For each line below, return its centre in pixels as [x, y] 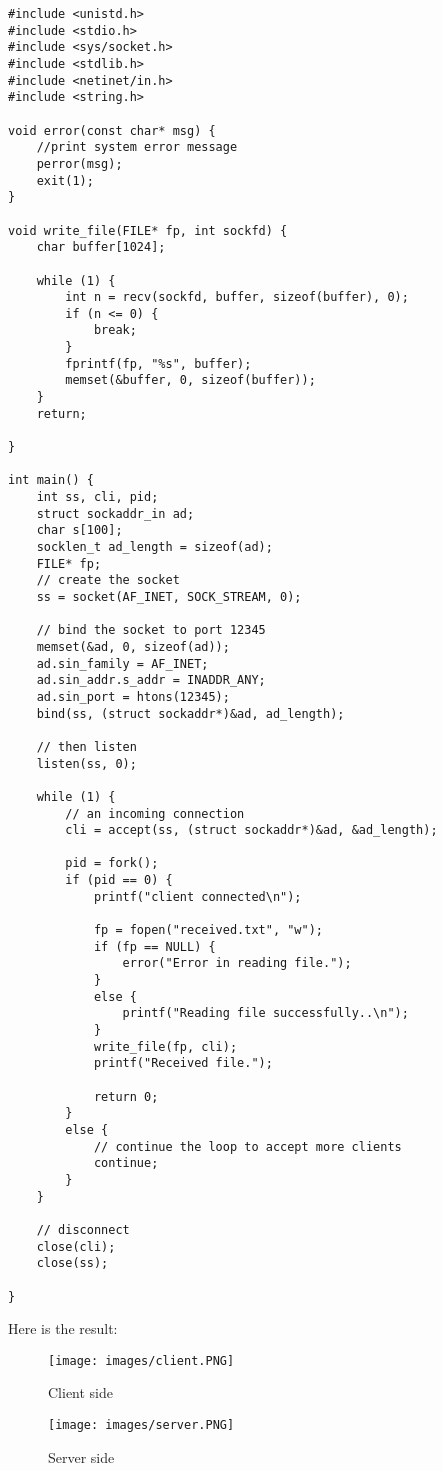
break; [115, 330]
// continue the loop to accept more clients [247, 1146]
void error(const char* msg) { [112, 130]
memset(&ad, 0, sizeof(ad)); [133, 646]
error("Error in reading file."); [237, 963]
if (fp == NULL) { [154, 946]
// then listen [86, 746]
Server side [81, 1456]
